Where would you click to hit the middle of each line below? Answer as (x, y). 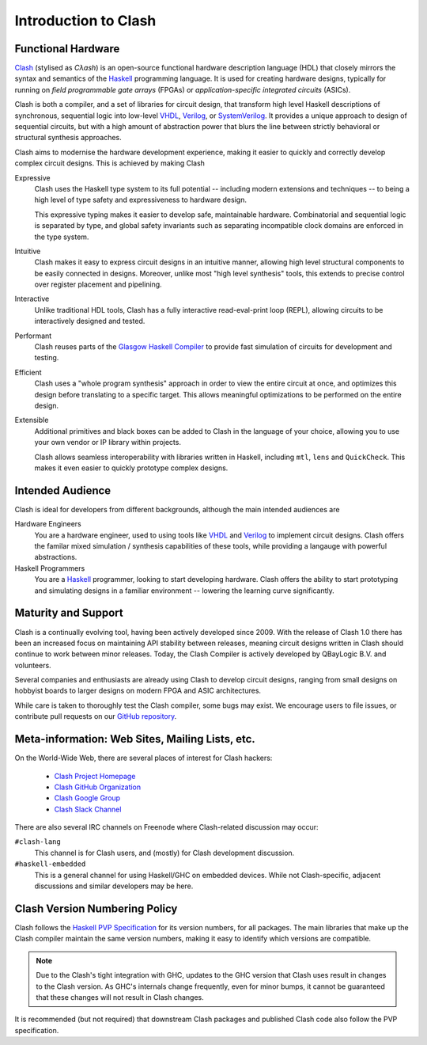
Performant (33, 336)
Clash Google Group (87, 798)
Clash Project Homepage (95, 776)
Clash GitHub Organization (98, 787)
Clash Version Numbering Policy (96, 908)
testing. (47, 358)
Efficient (28, 372)
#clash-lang (38, 842)
